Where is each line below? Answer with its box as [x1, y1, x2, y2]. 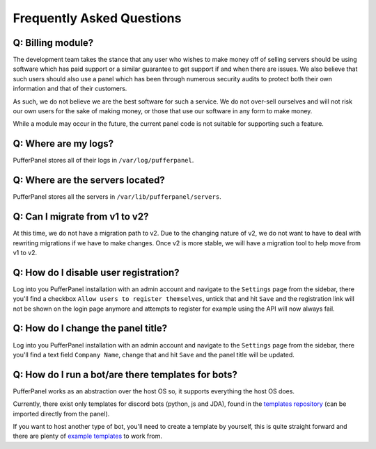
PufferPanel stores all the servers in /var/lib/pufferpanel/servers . [13, 193, 222, 201]
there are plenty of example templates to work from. [13, 432, 163, 441]
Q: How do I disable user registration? [13, 266, 180, 278]
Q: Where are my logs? [13, 138, 114, 149]
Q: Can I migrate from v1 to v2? [13, 211, 149, 222]
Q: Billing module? [13, 37, 94, 49]
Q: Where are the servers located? [13, 174, 165, 186]
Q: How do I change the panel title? [13, 323, 168, 334]
